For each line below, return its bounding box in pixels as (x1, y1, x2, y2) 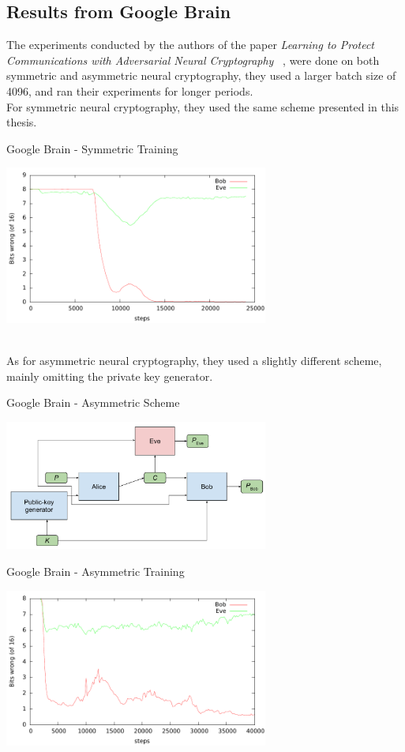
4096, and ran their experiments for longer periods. (6, 82, 253, 99)
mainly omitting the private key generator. (6, 367, 213, 384)
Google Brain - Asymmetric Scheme (6, 394, 180, 411)
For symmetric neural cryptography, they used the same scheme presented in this (6, 98, 399, 115)
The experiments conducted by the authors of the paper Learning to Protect (6, 36, 375, 53)
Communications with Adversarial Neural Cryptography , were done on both (6, 51, 380, 68)
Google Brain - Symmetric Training (6, 140, 178, 156)
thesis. (6, 114, 37, 130)
